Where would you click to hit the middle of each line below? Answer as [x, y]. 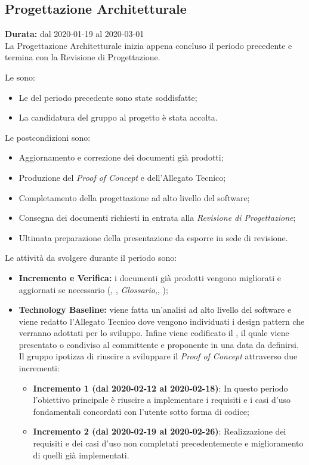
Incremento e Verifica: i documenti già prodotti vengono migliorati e [150, 277]
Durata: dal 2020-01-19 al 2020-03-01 [75, 34]
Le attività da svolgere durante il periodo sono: [91, 258]
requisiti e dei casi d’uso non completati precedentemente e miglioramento [168, 443]
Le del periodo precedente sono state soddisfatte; [108, 97]
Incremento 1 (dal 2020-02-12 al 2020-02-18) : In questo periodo [160, 388]
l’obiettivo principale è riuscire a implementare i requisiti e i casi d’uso [162, 400]
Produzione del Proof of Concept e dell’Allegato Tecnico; [122, 177]
